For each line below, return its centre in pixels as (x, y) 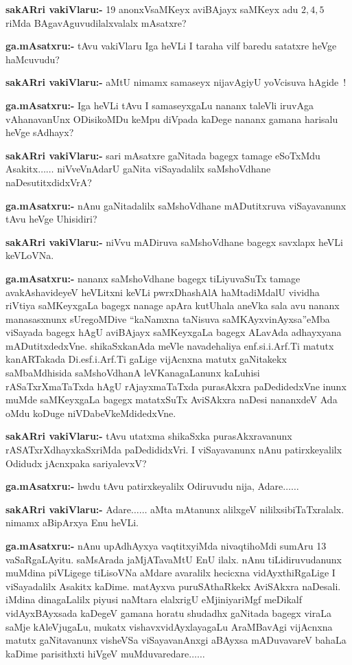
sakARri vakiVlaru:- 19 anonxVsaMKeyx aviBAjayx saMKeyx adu (152, 9)
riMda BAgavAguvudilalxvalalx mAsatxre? (96, 22)
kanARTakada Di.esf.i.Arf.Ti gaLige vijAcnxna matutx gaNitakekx (146, 359)
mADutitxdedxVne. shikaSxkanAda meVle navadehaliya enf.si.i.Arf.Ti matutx (170, 345)
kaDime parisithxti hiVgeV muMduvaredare (97, 653)
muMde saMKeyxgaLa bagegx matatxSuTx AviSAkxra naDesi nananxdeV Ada (172, 399)
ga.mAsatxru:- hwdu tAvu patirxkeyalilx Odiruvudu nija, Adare (144, 486)
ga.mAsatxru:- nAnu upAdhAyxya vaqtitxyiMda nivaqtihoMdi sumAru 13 (166, 545)
